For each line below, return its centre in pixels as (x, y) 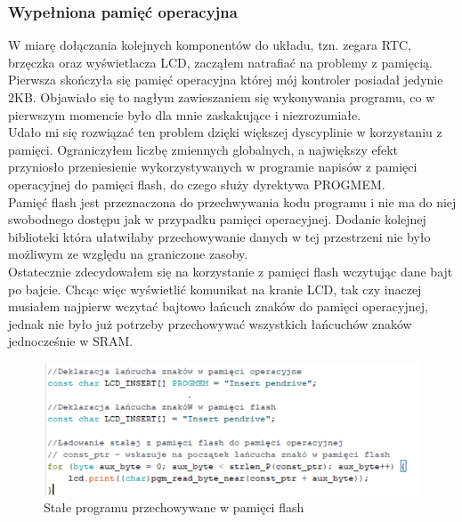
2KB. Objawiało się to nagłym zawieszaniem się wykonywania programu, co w (222, 97)
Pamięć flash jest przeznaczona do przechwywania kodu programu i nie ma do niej (232, 201)
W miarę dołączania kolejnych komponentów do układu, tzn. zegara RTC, (210, 45)
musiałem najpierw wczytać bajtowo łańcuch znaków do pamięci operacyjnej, (218, 306)
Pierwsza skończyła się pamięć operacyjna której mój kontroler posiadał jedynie (226, 80)
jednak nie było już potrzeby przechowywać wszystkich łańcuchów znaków (210, 323)
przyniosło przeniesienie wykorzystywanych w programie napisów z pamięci (213, 167)
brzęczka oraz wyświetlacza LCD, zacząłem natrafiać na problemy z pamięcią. (220, 62)
